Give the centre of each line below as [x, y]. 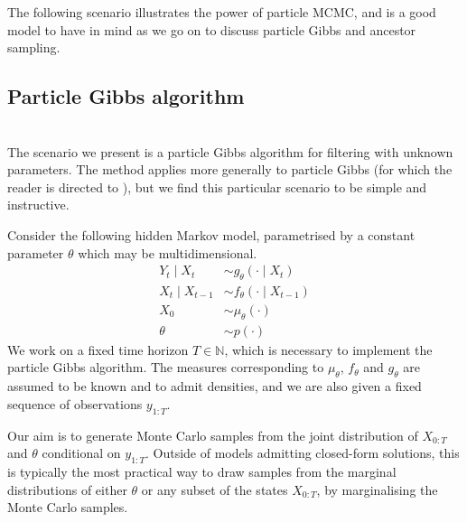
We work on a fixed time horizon [98, 349]
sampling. [34, 47]
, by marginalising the [377, 489]
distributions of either [67, 489]
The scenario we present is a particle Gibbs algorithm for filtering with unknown [230, 151]
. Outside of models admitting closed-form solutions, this [302, 453]
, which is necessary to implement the [328, 349]
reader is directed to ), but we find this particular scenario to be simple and [217, 186]
